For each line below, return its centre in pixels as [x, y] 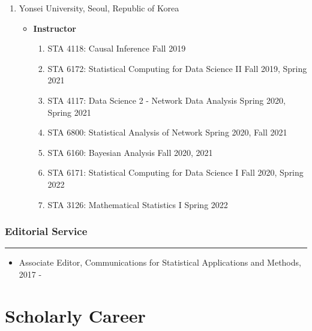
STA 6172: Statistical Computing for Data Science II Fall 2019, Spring [177, 68]
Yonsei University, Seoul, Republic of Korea [99, 8]
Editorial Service [46, 231]
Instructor [55, 28]
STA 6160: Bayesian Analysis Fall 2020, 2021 [130, 152]
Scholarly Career [75, 315]
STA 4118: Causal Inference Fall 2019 [117, 48]
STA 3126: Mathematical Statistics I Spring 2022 [138, 204]
